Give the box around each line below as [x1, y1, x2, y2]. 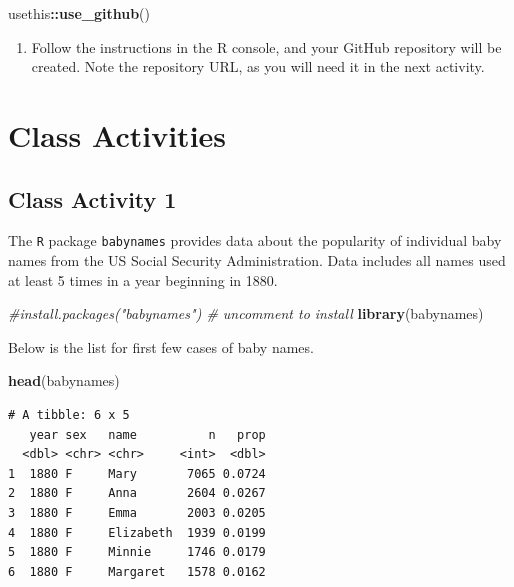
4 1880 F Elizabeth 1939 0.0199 [8, 525, 266, 540]
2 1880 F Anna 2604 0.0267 [8, 486, 266, 501]
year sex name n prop [29, 427, 266, 442]
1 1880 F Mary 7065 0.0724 [8, 466, 266, 481]
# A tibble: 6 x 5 [8, 407, 130, 422]
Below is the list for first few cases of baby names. [8, 336, 314, 357]
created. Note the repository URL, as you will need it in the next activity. [31, 56, 485, 77]
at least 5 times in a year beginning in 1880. [8, 269, 278, 290]
